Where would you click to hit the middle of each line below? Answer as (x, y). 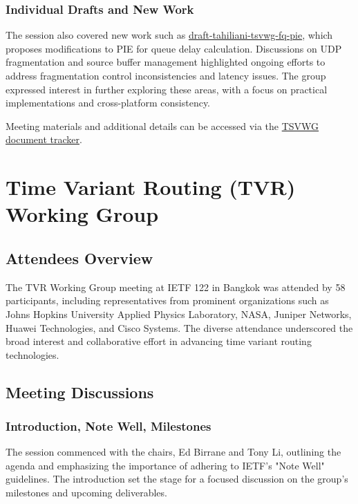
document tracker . (44, 139)
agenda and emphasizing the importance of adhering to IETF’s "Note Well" (165, 465)
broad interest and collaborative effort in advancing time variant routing (159, 341)
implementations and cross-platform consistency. (108, 103)
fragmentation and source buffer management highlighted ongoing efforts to (166, 62)
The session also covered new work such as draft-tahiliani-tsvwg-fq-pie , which (169, 35)
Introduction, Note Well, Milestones (109, 426)
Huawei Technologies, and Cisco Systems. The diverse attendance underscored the (179, 327)
